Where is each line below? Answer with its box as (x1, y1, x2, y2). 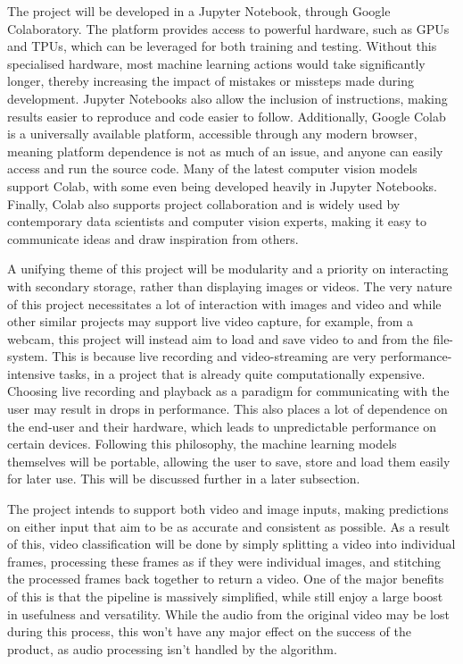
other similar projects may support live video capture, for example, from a (7, 312, 414, 331)
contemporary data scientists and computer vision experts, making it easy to (7, 212, 426, 231)
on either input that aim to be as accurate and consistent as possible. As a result (7, 517, 451, 535)
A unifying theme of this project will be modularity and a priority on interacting (7, 259, 449, 278)
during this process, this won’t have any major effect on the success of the (7, 622, 411, 641)
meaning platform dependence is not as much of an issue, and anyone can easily (7, 141, 443, 160)
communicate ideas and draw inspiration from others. (7, 229, 299, 248)
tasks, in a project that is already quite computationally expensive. (59, 364, 426, 382)
